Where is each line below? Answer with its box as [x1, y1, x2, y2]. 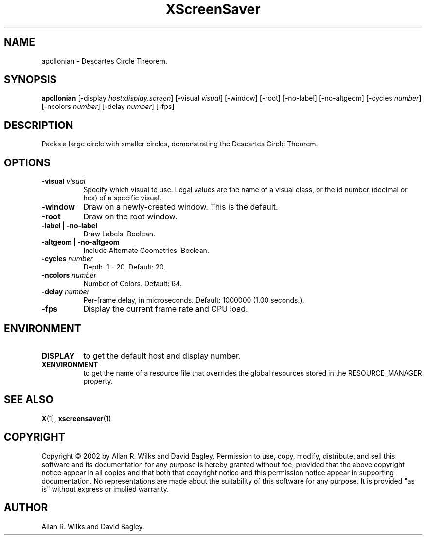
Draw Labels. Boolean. [83, 230, 156, 238]
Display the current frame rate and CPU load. [83, 304, 248, 314]
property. [83, 377, 113, 385]
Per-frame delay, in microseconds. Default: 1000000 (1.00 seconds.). [83, 296, 304, 305]
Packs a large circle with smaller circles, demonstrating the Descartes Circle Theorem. [41, 140, 318, 148]
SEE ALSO [4, 394, 53, 406]
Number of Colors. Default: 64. [83, 279, 182, 288]
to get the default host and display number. [83, 350, 241, 360]
